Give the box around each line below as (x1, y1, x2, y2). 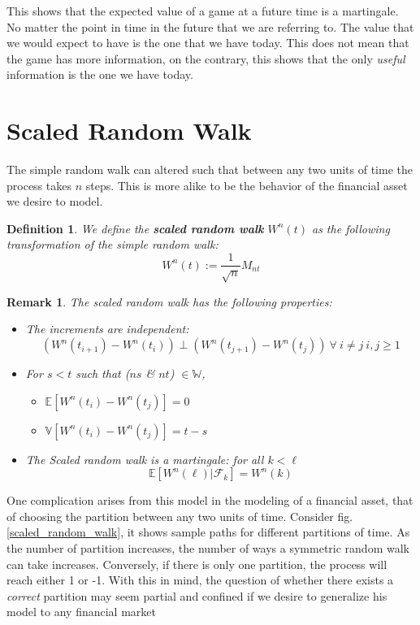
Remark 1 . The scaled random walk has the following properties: (6, 293, 332, 310)
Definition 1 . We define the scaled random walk (6, 219, 264, 237)
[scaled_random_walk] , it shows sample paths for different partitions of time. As (6, 523, 410, 540)
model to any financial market (6, 603, 156, 620)
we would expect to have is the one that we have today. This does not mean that (6, 34, 409, 51)
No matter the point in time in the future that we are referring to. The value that (6, 18, 414, 35)
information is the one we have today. (6, 66, 193, 83)
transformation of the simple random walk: (6, 236, 219, 253)
